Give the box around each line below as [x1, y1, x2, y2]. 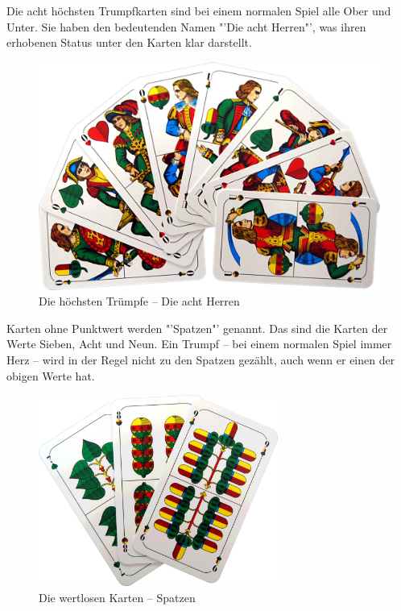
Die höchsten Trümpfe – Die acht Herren [39, 293, 240, 310]
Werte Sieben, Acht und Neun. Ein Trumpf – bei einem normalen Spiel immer [6, 335, 392, 352]
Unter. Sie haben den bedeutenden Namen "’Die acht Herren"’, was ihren [6, 18, 366, 35]
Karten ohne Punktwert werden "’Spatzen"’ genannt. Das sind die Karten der [6, 319, 388, 336]
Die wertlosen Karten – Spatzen [39, 588, 196, 605]
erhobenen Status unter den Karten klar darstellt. [6, 34, 252, 51]
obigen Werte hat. [6, 367, 95, 384]
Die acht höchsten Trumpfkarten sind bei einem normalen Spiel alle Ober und [6, 2, 391, 19]
